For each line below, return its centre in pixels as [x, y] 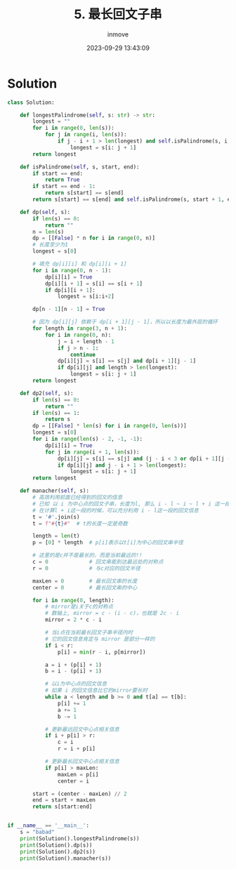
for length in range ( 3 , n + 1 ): [80, 329]
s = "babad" [37, 832]
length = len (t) [56, 536]
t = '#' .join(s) [56, 517]
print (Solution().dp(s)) [56, 845]
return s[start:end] [63, 807]
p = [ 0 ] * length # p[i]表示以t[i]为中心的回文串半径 [108, 543]
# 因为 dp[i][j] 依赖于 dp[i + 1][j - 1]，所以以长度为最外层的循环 [125, 322]
